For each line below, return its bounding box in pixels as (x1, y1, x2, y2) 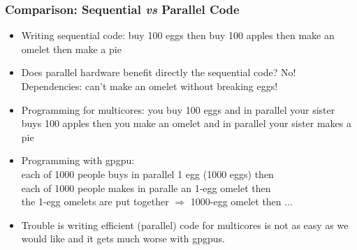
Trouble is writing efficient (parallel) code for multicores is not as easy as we (21, 217, 349, 232)
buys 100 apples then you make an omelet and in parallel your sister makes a (21, 116, 352, 131)
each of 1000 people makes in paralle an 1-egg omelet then (21, 180, 271, 195)
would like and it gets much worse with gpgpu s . (21, 231, 225, 246)
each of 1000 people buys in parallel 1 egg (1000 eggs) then (21, 166, 274, 181)
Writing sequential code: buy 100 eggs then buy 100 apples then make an (21, 28, 335, 43)
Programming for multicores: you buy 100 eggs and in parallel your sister (21, 102, 335, 117)
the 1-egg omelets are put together (21, 194, 169, 209)
